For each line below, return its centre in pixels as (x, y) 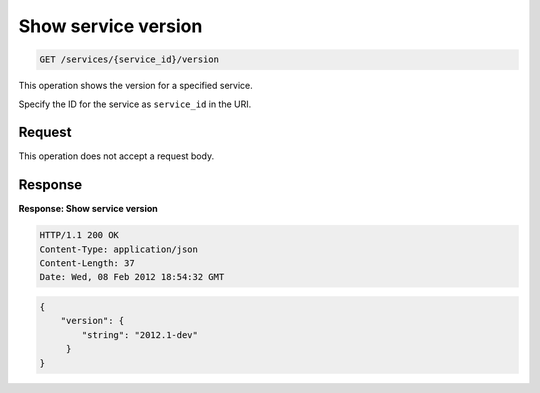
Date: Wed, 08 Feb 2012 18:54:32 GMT (132, 277)
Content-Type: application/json (119, 249)
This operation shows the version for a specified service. (136, 86)
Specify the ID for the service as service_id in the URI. (135, 104)
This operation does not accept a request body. (116, 156)
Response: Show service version (88, 209)
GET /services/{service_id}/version (129, 59)
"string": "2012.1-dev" (140, 334)
